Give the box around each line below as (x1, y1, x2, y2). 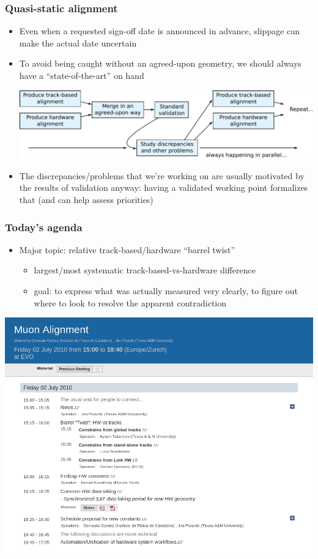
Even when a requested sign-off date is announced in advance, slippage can (19, 24, 300, 37)
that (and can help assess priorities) (19, 193, 153, 205)
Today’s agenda (5, 219, 83, 234)
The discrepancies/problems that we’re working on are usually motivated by (19, 169, 305, 182)
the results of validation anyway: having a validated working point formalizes (19, 181, 308, 194)
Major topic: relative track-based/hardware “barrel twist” (19, 243, 235, 256)
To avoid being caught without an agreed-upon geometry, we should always (19, 57, 301, 70)
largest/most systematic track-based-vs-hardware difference (34, 264, 256, 276)
